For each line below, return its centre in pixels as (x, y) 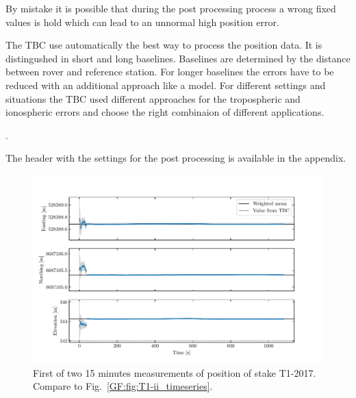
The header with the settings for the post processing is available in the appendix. (176, 158)
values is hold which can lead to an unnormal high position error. (142, 22)
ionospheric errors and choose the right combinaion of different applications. (165, 112)
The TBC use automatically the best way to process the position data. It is (164, 45)
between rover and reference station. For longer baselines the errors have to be (170, 72)
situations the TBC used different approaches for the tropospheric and (153, 98)
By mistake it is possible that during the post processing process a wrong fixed (171, 8)
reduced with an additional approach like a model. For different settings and (166, 85)
